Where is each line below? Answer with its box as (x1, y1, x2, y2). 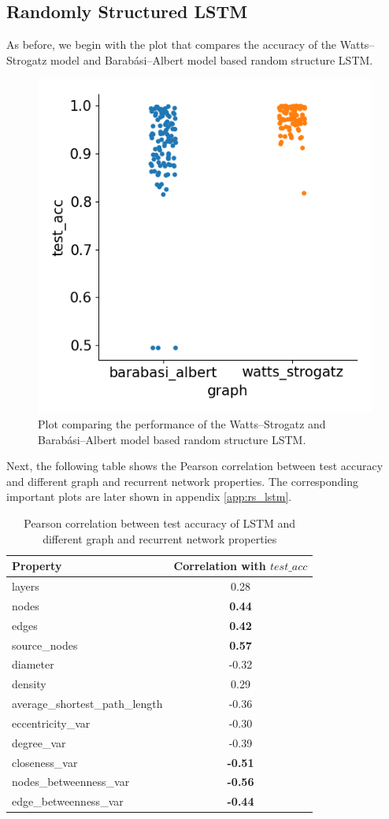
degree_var (12, 734, 66, 750)
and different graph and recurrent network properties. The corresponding (6, 472, 359, 489)
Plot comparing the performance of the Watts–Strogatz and (38, 415, 326, 432)
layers (12, 577, 39, 594)
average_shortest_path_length (12, 695, 163, 712)
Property (12, 558, 62, 574)
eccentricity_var (12, 714, 91, 731)
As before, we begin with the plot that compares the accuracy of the (6, 36, 337, 53)
